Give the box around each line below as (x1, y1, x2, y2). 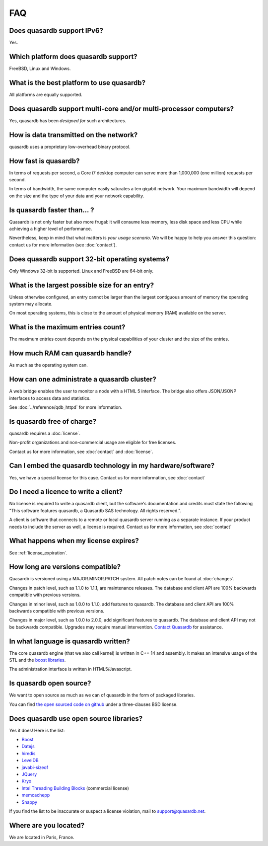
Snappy (21, 799, 37, 805)
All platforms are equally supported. (9, 91, 83, 97)
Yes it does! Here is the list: (9, 727, 65, 733)
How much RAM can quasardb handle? (9, 349, 132, 358)
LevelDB (21, 758, 39, 764)
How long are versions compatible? (9, 563, 121, 571)
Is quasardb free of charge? (9, 417, 97, 426)
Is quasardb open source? (9, 679, 91, 688)
